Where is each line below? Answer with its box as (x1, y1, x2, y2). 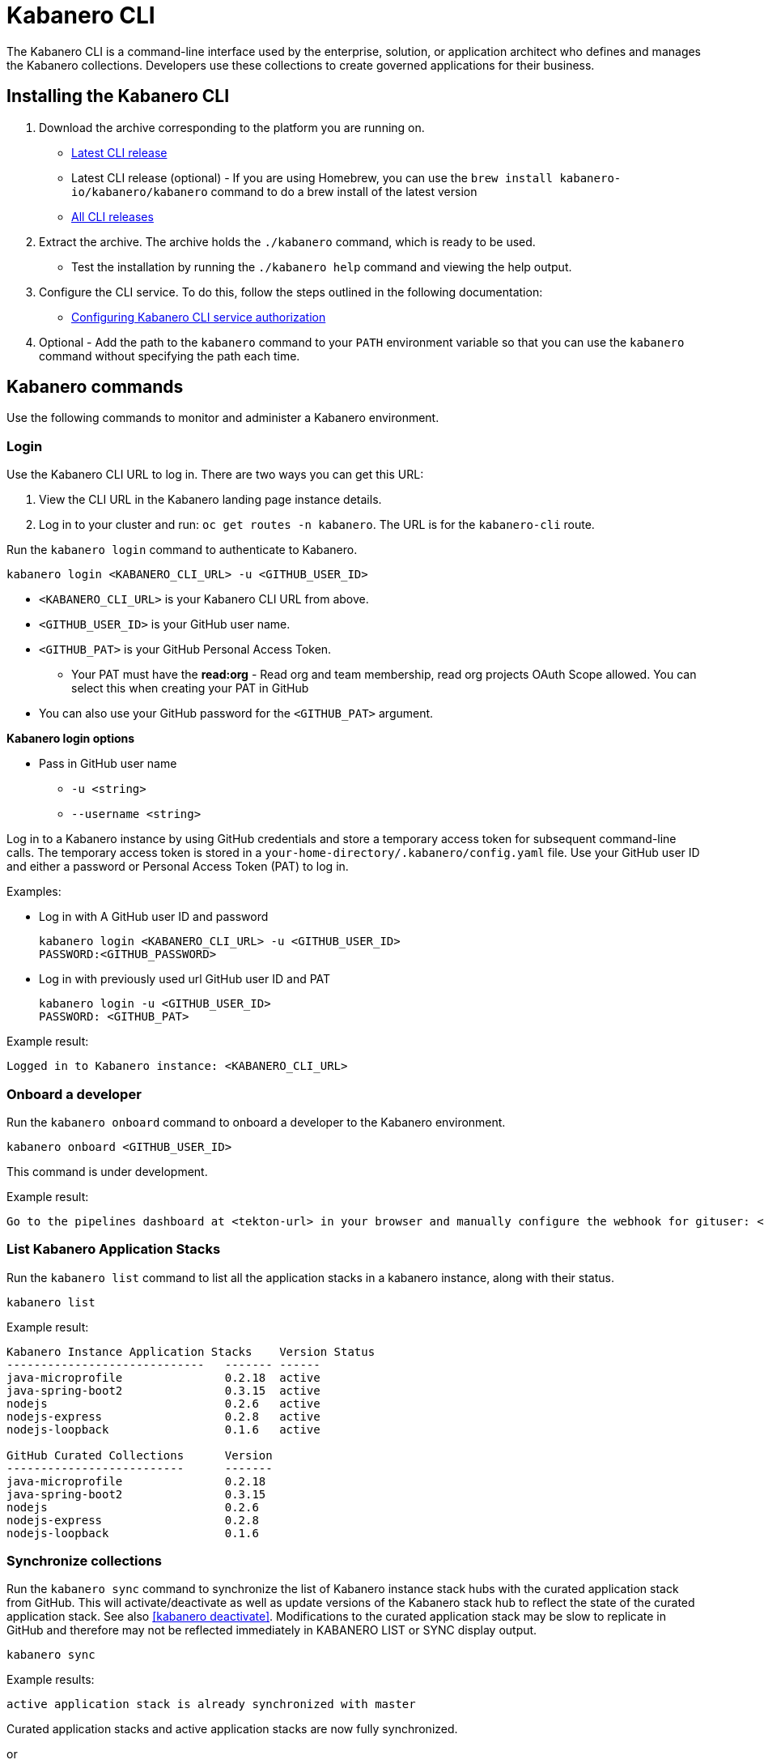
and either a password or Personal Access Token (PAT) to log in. (6, 859, 349, 874)
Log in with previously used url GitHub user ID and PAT (39, 972, 331, 986)
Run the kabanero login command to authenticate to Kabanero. (6, 543, 358, 557)
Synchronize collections (6, 1553, 162, 1570)
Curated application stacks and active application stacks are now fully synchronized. (6, 1722, 458, 1736)
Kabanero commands (6, 377, 184, 398)
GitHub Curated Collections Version (6, 1448, 273, 1462)
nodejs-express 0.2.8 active (6, 1409, 320, 1423)
